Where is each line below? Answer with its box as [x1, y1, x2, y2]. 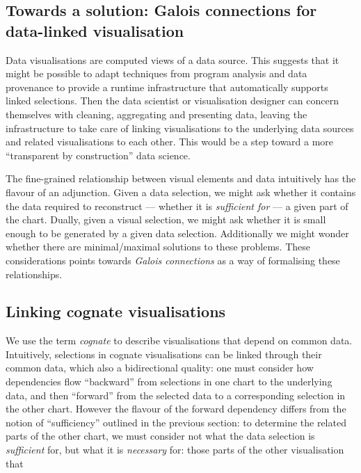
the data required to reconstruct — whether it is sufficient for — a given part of [6, 198, 348, 213]
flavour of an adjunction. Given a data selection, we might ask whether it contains [6, 184, 356, 199]
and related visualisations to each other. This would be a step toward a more [6, 134, 334, 149]
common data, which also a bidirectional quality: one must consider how [6, 360, 314, 375]
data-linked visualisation [6, 19, 184, 41]
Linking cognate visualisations [6, 300, 226, 322]
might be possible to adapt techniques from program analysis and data [6, 66, 307, 81]
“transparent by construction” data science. [6, 147, 191, 162]
